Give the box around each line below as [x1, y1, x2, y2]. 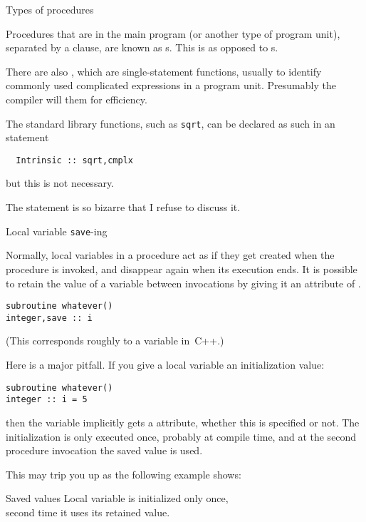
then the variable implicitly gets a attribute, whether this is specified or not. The [6, 414, 360, 429]
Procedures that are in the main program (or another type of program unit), [6, 26, 340, 41]
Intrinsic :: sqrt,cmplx [16, 155, 133, 165]
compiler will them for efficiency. [6, 91, 147, 106]
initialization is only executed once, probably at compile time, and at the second [6, 429, 357, 444]
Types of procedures [6, 2, 94, 16]
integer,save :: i [6, 312, 93, 323]
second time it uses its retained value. [6, 504, 170, 519]
